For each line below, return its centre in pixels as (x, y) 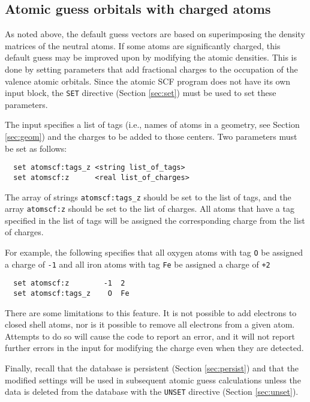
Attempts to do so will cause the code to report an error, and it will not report (150, 336)
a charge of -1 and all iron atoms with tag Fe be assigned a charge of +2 (138, 264)
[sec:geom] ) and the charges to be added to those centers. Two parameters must (151, 136)
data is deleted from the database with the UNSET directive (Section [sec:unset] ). (152, 391)
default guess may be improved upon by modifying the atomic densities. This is (151, 57)
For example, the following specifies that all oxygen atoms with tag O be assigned (154, 252)
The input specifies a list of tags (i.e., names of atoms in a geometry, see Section (152, 124)
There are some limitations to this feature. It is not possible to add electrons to (151, 312)
